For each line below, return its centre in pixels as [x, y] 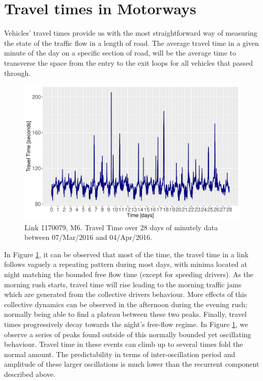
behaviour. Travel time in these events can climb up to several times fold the [124, 344]
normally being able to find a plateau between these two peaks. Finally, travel [125, 314]
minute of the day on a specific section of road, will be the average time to [120, 53]
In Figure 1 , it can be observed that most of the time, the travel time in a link [126, 254]
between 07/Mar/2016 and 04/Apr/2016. [88, 237]
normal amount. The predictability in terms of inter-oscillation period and [120, 354]
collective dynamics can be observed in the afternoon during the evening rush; [126, 304]
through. [18, 73]
